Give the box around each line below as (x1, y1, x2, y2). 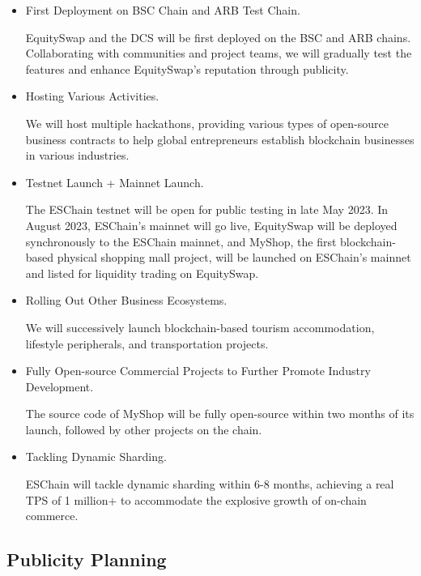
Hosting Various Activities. (25, 87, 159, 105)
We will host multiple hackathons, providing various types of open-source (25, 114, 389, 131)
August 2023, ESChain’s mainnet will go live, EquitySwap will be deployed (25, 216, 398, 233)
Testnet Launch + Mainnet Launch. (25, 173, 204, 190)
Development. (25, 378, 94, 395)
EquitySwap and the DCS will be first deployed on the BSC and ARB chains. (25, 28, 411, 45)
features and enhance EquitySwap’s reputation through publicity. (25, 60, 349, 77)
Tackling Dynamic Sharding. (25, 448, 167, 465)
